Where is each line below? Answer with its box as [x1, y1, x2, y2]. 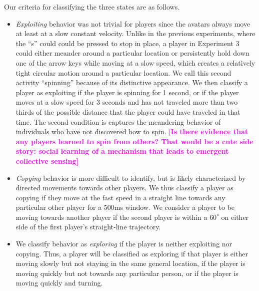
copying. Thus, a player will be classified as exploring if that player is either [15, 248, 248, 258]
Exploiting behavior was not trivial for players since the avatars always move [15, 18, 250, 29]
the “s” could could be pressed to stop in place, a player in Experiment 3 [15, 38, 239, 48]
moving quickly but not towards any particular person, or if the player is [15, 267, 238, 278]
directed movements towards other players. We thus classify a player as [15, 182, 233, 193]
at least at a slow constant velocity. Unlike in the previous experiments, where [15, 28, 255, 39]
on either [221, 211, 249, 222]
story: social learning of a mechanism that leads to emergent [15, 146, 229, 156]
